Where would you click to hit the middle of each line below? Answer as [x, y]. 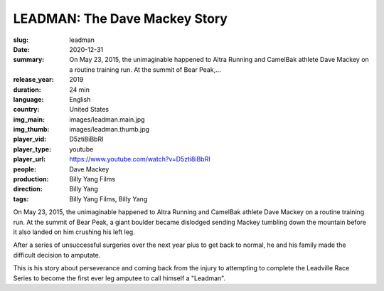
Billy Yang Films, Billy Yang [108, 199]
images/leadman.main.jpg [107, 119]
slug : [21, 40]
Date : [21, 49]
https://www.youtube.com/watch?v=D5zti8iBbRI [140, 159]
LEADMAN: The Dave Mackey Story [120, 18]
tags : [21, 199]
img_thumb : [31, 129]
